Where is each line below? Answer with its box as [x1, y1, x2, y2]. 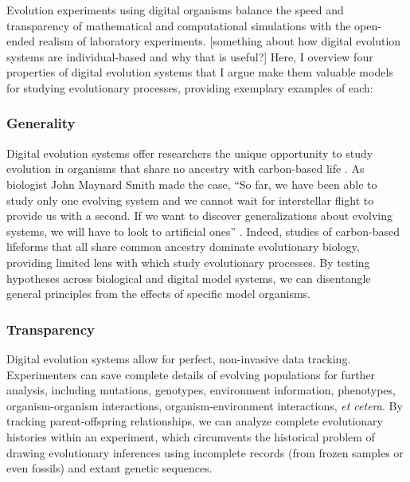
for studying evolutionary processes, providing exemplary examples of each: [6, 79, 373, 96]
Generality [6, 113, 76, 133]
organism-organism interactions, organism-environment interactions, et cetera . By [6, 397, 403, 413]
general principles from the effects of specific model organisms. [6, 285, 311, 302]
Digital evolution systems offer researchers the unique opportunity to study [6, 144, 373, 161]
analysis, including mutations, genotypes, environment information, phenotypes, [6, 382, 396, 398]
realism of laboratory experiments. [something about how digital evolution [38, 33, 401, 49]
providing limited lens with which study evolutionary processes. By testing [6, 253, 370, 270]
